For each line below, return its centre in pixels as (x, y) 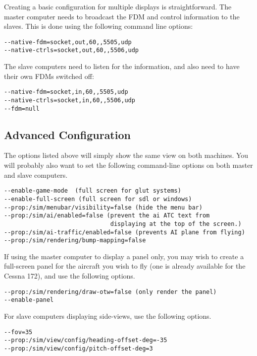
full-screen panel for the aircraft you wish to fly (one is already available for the (125, 266)
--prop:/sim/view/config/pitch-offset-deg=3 (78, 348)
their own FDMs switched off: (49, 76)
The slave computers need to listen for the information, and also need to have (122, 66)
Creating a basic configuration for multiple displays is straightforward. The (118, 6)
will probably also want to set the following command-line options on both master (128, 165)
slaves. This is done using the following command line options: (99, 26)
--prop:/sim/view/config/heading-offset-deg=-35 (86, 340)
